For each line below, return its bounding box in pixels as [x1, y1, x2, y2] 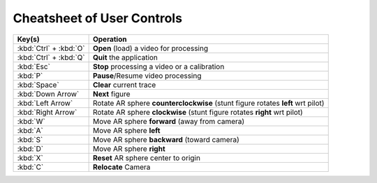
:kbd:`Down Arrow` [17, 89, 80, 99]
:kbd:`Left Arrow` [17, 98, 73, 108]
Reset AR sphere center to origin [92, 153, 200, 163]
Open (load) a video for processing [92, 43, 209, 53]
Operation [92, 34, 127, 44]
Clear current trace [92, 80, 156, 90]
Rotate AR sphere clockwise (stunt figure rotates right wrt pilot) [92, 107, 303, 117]
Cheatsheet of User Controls [13, 10, 183, 26]
